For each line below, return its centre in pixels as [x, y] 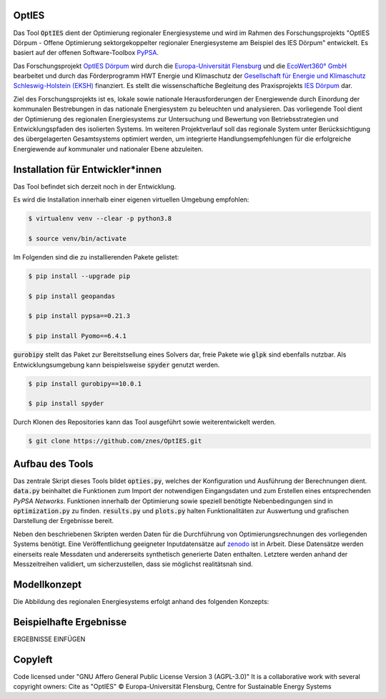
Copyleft [33, 659]
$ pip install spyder [66, 403]
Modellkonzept [48, 584]
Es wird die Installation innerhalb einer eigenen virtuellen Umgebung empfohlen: [131, 199]
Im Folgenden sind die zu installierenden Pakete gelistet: [96, 257]
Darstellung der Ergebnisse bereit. [64, 521]
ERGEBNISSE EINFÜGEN [49, 639]
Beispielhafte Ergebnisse [70, 622]
